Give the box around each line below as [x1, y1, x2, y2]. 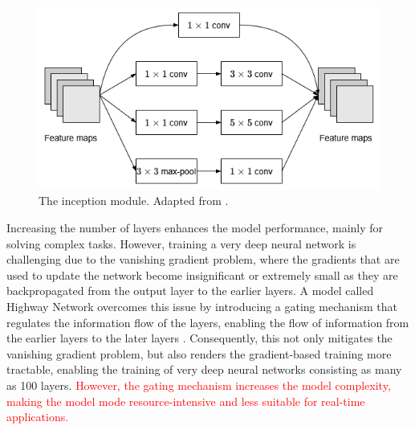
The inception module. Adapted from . [39, 192, 229, 209]
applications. [6, 408, 69, 425]
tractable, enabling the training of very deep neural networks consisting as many [6, 361, 402, 378]
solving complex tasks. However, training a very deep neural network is [6, 235, 356, 252]
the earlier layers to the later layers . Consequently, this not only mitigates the [6, 330, 393, 346]
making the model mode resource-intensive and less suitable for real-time [6, 392, 365, 409]
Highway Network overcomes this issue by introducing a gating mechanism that [6, 298, 397, 315]
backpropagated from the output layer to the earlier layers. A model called [6, 282, 374, 299]
